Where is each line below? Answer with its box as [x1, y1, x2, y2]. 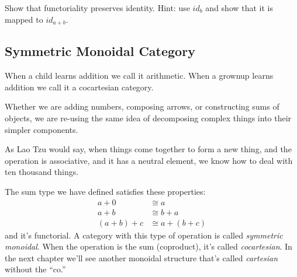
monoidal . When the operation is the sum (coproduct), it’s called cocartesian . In [5, 240, 292, 253]
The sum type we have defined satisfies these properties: [5, 185, 206, 197]
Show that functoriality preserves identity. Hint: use [5, 2, 190, 13]
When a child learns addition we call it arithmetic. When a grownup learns [5, 69, 274, 82]
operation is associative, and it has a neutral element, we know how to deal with [5, 154, 293, 166]
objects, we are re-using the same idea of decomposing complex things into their [5, 112, 292, 124]
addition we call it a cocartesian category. [5, 80, 154, 93]
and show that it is [205, 2, 274, 13]
